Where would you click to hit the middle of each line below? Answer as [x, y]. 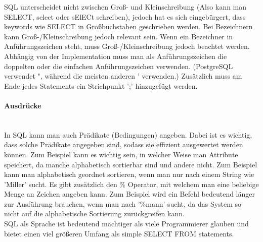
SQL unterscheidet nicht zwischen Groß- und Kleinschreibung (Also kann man [125, 7]
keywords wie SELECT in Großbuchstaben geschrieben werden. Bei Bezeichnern [128, 26]
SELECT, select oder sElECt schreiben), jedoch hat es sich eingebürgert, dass [125, 16]
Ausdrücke [23, 105]
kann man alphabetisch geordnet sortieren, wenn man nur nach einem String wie [129, 174]
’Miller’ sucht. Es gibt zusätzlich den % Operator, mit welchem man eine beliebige [131, 184]
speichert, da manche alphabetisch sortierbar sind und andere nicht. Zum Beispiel [131, 164]
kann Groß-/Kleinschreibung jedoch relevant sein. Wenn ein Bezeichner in [119, 36]
